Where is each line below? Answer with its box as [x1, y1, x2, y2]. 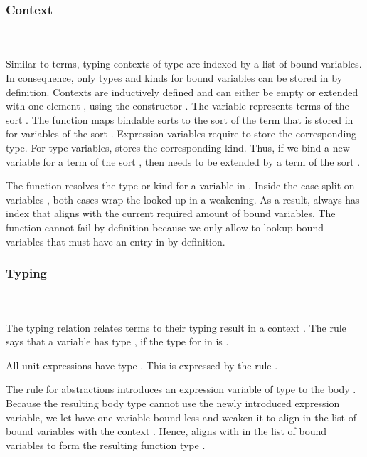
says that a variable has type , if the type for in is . [6, 334, 229, 349]
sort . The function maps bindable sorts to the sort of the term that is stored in [6, 112, 353, 127]
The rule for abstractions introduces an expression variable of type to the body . [6, 382, 356, 396]
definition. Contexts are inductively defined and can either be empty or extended [6, 84, 358, 99]
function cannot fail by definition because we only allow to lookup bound [6, 219, 324, 234]
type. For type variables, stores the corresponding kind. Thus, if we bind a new [6, 140, 350, 154]
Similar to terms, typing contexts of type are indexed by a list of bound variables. [6, 56, 362, 71]
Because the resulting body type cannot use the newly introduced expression [6, 395, 340, 410]
